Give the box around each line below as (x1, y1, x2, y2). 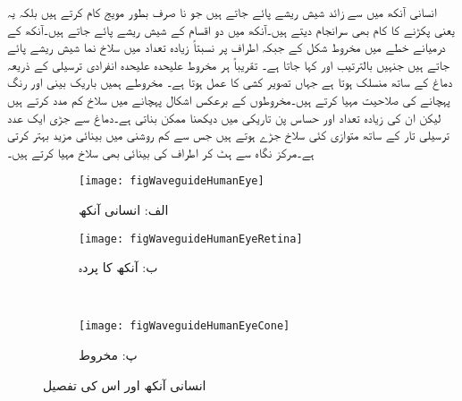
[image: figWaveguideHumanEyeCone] (79, 320, 290, 333)
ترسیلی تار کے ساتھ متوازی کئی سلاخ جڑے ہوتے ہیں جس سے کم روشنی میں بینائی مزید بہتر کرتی (7, 125, 449, 144)
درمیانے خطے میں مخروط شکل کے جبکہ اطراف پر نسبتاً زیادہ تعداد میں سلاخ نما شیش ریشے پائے (7, 38, 446, 56)
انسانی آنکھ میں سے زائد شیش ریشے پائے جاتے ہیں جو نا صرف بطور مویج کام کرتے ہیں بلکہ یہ (7, 3, 437, 21)
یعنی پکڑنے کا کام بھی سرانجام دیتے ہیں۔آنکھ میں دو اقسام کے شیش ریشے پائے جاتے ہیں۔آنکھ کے (7, 20, 455, 38)
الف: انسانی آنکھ (79, 200, 169, 218)
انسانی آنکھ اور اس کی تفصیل (43, 375, 206, 394)
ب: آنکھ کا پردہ (79, 258, 158, 277)
